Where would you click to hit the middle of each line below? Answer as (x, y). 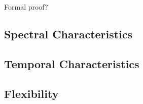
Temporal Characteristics (72, 63)
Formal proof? (26, 7)
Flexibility (31, 93)
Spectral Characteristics (68, 34)
